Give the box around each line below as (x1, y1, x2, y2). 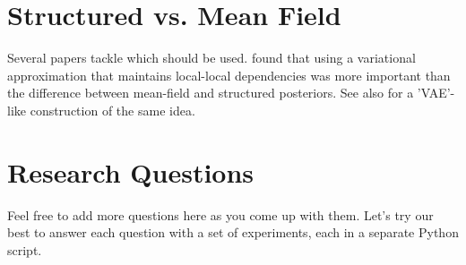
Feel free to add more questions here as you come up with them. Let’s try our (7, 205, 434, 224)
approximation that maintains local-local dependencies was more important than (7, 65, 451, 84)
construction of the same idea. (30, 100, 195, 119)
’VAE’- (417, 83, 455, 102)
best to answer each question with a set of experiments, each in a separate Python (7, 223, 459, 242)
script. (7, 240, 42, 259)
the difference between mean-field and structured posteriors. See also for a (7, 83, 414, 102)
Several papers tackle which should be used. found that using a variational (7, 48, 416, 67)
